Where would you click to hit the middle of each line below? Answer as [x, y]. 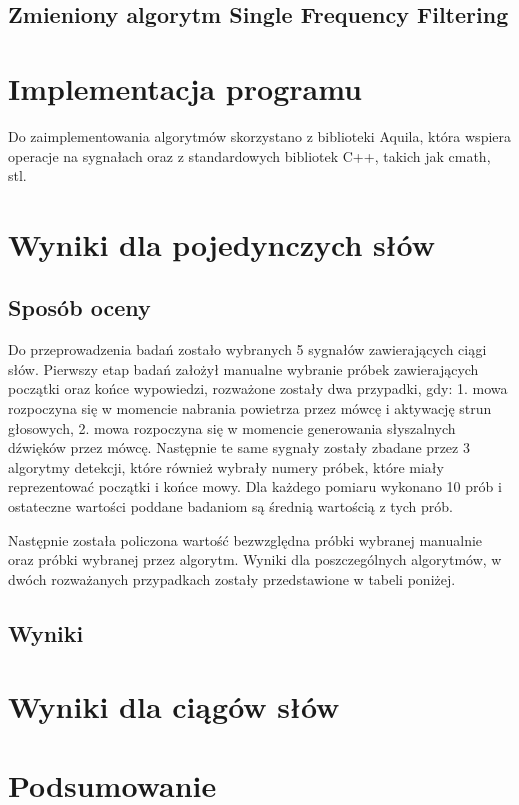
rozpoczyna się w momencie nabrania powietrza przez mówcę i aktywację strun [250, 408]
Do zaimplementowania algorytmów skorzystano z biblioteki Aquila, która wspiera [260, 135]
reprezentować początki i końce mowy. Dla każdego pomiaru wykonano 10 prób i [255, 486]
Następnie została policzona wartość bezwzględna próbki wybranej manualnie [245, 539]
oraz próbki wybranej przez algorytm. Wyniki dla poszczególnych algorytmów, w [255, 559]
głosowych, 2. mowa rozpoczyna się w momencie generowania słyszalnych [232, 427]
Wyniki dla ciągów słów [174, 706]
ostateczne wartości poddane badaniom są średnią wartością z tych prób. [231, 506]
